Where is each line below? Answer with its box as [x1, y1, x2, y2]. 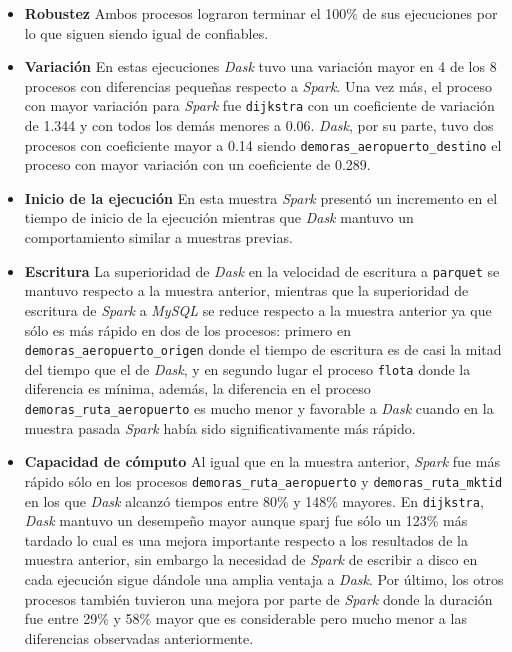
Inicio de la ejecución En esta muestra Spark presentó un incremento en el [24, 187, 498, 208]
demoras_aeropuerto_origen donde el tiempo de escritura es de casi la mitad [24, 339, 502, 360]
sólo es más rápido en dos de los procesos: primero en [24, 319, 351, 340]
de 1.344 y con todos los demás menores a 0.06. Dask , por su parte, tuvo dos [24, 115, 494, 136]
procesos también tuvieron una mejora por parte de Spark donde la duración [24, 588, 493, 609]
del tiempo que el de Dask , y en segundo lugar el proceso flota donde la [24, 358, 471, 379]
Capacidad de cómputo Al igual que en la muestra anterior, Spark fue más [24, 451, 500, 472]
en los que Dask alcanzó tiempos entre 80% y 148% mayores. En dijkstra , [24, 490, 484, 511]
